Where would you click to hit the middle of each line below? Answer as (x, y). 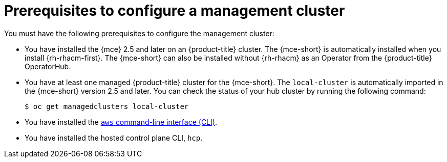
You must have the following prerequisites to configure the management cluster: (139, 33)
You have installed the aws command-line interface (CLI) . (121, 122)
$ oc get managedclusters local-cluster (107, 106)
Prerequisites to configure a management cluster (175, 11)
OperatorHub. (48, 66)
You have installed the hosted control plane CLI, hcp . (114, 138)
